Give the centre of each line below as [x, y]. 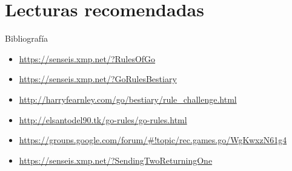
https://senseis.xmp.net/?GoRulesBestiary [98, 79]
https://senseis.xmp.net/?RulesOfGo [87, 58]
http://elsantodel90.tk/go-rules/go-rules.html [103, 119]
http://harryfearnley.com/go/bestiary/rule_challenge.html [128, 99]
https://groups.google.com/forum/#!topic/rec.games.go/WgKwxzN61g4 [153, 140]
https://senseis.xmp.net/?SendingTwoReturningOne [116, 160]
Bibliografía [27, 38]
